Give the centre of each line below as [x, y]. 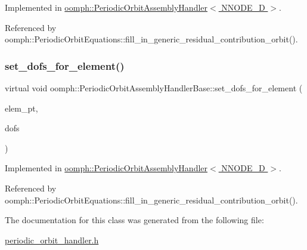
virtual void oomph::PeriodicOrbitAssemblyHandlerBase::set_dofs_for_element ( [154, 88]
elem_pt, [21, 108]
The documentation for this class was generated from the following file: [134, 220]
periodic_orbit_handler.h [52, 240]
